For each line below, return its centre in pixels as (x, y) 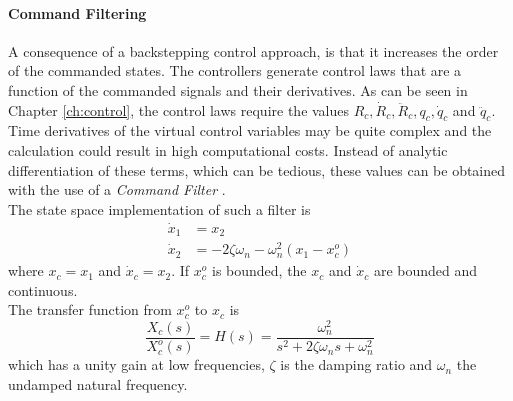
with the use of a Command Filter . (117, 189)
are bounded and (425, 270)
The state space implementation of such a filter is (159, 208)
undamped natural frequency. (98, 384)
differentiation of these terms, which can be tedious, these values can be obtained (257, 169)
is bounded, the (259, 270)
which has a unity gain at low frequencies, (136, 364)
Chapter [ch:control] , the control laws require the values (179, 109)
